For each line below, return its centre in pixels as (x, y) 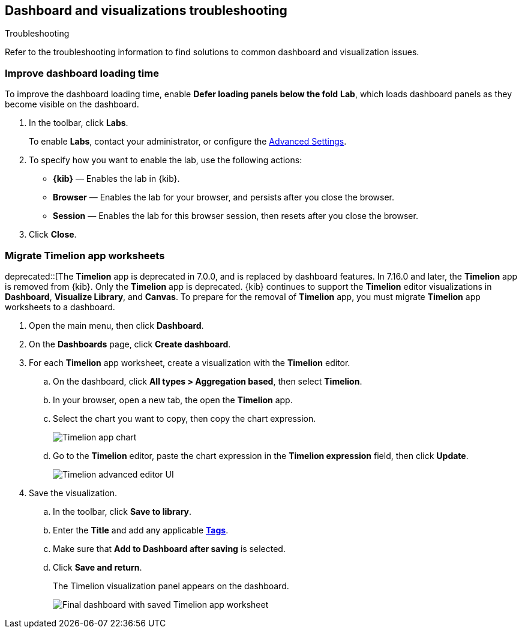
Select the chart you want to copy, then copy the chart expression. (184, 418)
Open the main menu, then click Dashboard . (116, 325)
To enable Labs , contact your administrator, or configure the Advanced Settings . (188, 142)
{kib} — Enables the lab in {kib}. (116, 179)
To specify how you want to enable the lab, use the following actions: (166, 160)
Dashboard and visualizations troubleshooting (146, 10)
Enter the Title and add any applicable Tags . (141, 530)
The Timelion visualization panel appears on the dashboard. (171, 586)
